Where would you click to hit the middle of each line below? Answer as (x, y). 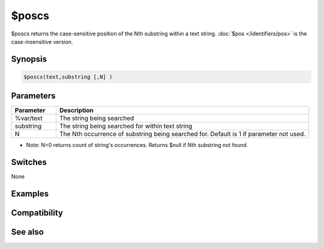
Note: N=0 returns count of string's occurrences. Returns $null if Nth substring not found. (137, 145)
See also (28, 232)
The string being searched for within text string (126, 126)
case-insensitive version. (42, 41)
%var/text (28, 118)
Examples (30, 194)
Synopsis (29, 59)
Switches (29, 162)
